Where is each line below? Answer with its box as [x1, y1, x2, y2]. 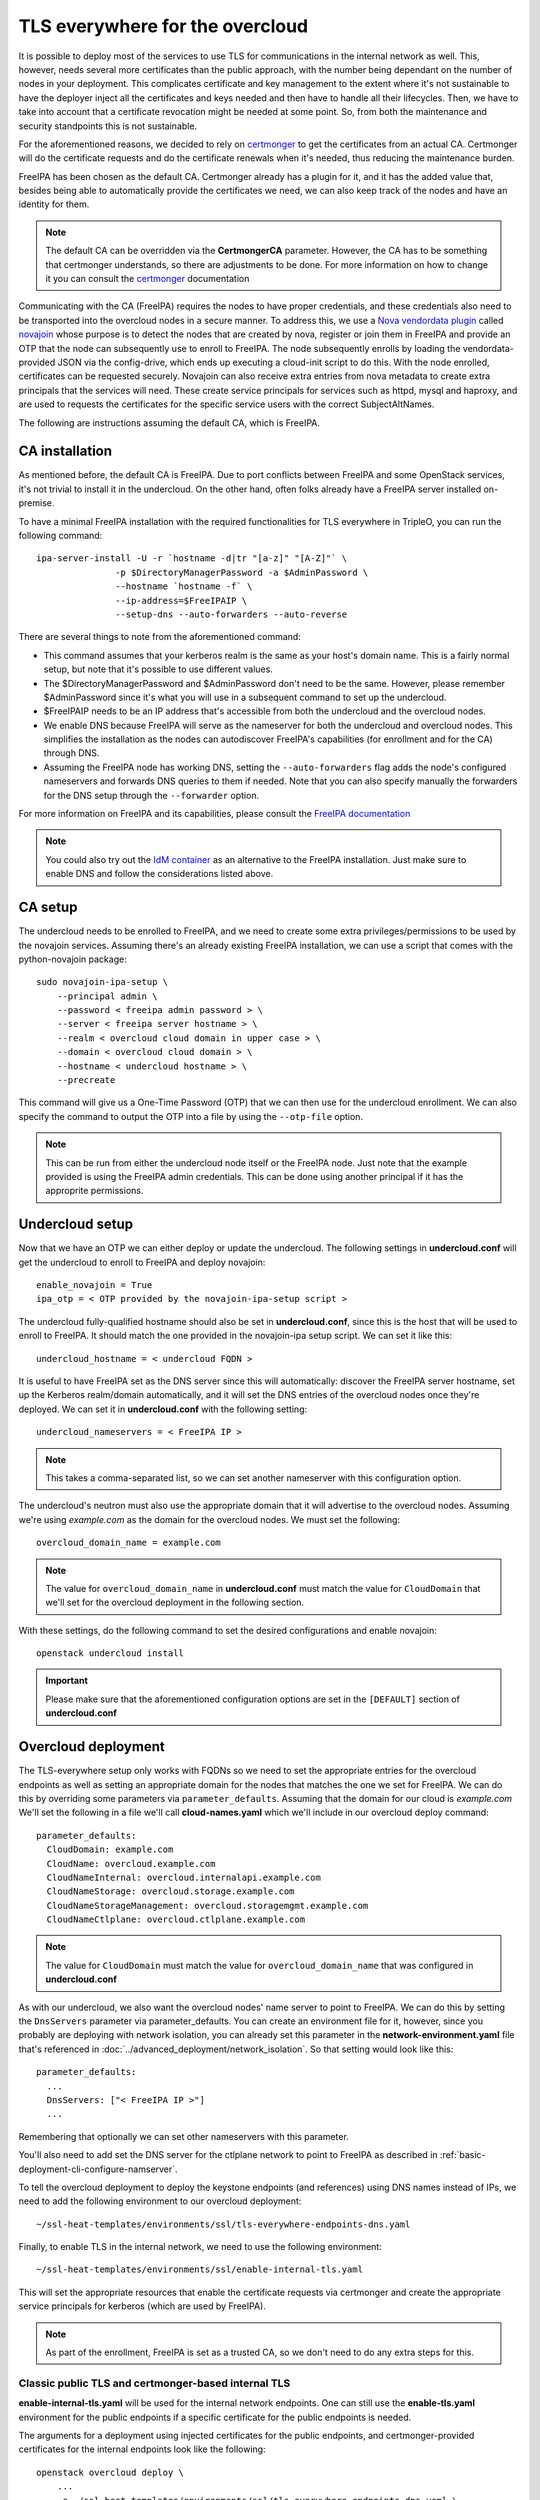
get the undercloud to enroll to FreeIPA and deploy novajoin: [18, 1256, 266, 1268]
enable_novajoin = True [36, 1280, 153, 1291]
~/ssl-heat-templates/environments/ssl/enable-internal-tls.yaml [36, 2264, 364, 2275]
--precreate [56, 1075, 116, 1086]
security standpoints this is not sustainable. [18, 120, 198, 132]
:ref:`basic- [439, 2149, 486, 2161]
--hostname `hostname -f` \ [115, 581, 253, 592]
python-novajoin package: [18, 953, 127, 965]
